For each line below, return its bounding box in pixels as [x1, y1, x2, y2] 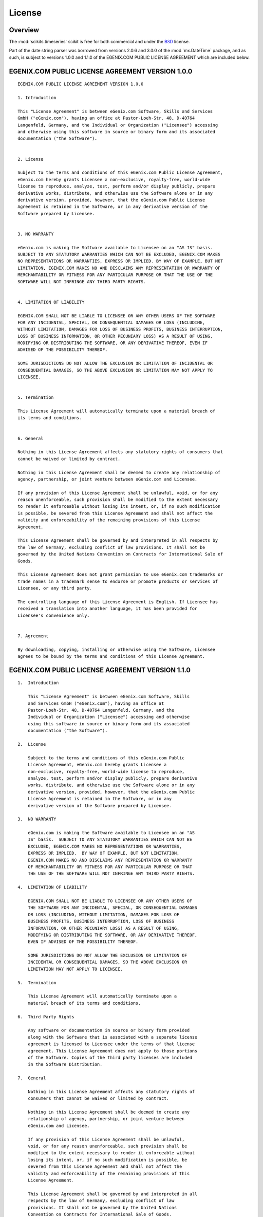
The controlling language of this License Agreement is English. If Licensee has [18, 599, 218, 605]
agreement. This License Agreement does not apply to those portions [27, 1048, 198, 1053]
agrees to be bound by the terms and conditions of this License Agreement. [18, 654, 206, 659]
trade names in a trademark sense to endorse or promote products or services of [18, 578, 218, 584]
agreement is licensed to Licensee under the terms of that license [27, 1041, 195, 1047]
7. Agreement [18, 633, 49, 639]
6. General [18, 436, 44, 441]
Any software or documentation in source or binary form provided [27, 1028, 190, 1033]
